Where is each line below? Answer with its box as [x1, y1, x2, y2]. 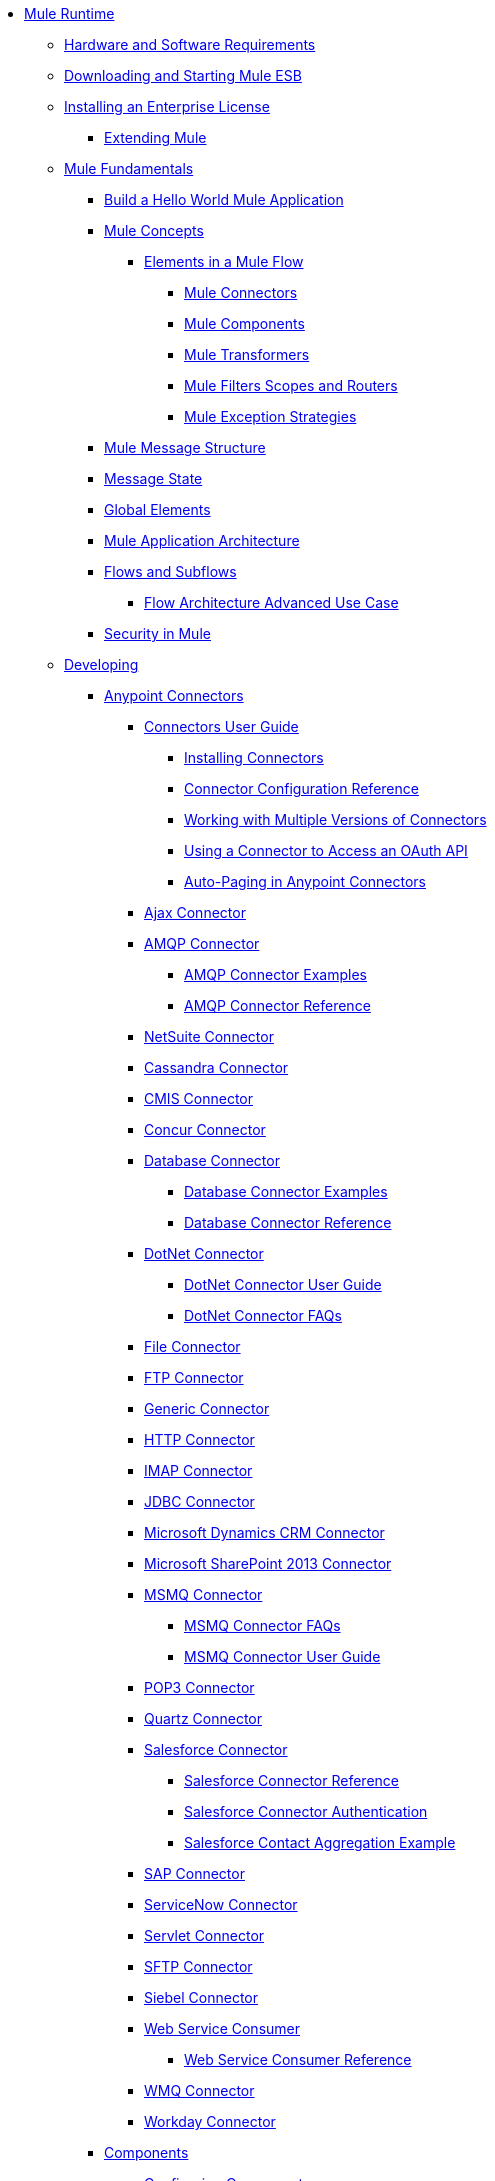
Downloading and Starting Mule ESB [64, 67, 302, 84]
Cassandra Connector [144, 1059, 289, 1076]
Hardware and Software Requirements [64, 36, 316, 53]
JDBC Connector [144, 1493, 255, 1510]
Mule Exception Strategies [184, 408, 357, 425]
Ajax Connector [144, 904, 246, 921]
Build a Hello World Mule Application [104, 191, 344, 208]
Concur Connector [144, 1121, 266, 1138]
